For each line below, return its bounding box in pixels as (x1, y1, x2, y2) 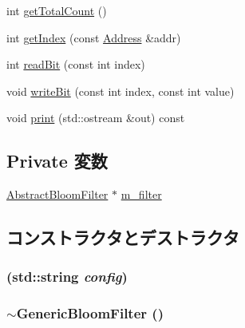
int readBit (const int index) (6, 56, 145, 73)
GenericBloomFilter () (16, 303, 164, 323)
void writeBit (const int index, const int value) (6, 82, 235, 99)
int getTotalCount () (6, 2, 107, 18)
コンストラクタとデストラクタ (6, 225, 239, 250)
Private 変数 (6, 148, 108, 173)
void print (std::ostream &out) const (6, 109, 185, 126)
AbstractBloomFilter (6, 186, 109, 203)
